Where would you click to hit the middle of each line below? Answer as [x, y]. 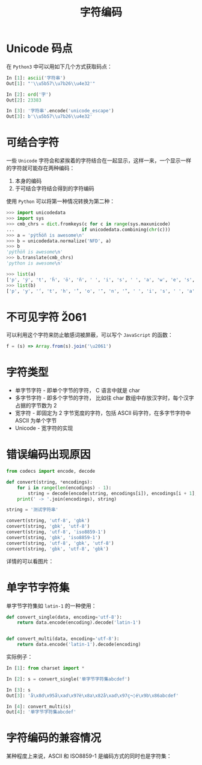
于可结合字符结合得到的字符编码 [54, 188]
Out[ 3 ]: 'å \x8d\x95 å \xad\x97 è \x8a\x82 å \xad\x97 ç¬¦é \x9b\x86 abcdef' [93, 696]
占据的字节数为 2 [36, 406]
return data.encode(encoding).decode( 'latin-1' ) [79, 623]
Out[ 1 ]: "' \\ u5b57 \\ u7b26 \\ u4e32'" [51, 83]
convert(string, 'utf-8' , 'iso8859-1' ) [56, 532]
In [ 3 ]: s [19, 690]
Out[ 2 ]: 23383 [24, 100]
